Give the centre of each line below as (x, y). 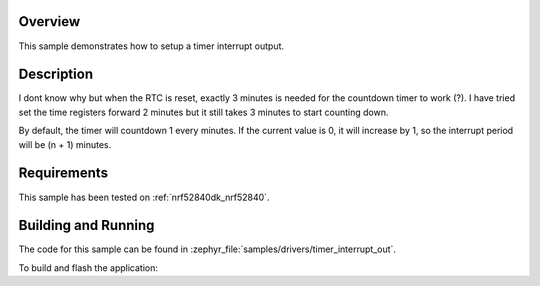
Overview (49, 21)
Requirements (63, 173)
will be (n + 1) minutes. (65, 144)
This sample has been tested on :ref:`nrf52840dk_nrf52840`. (144, 197)
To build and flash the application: (88, 267)
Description (56, 74)
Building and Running (86, 225)
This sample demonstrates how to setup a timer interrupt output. (151, 46)
